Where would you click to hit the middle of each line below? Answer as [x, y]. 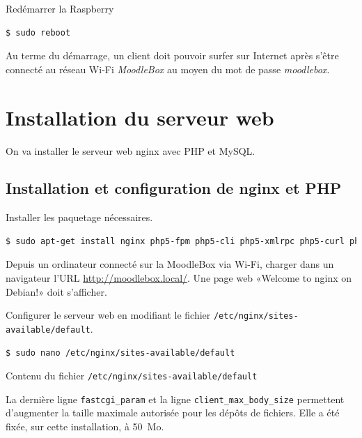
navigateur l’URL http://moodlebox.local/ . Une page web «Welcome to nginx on [179, 278]
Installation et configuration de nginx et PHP [174, 188]
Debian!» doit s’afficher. [56, 291]
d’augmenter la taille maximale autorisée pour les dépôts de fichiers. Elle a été [173, 413]
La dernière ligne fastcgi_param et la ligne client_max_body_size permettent [175, 399]
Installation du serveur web [140, 117]
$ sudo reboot [38, 32]
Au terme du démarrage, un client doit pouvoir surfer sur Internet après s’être [172, 55]
